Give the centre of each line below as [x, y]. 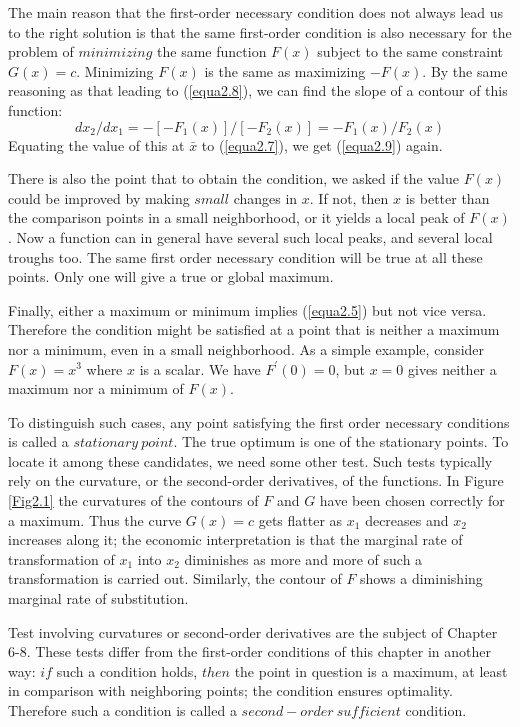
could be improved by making [99, 197]
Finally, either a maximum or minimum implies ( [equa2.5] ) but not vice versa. [247, 309]
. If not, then [349, 197]
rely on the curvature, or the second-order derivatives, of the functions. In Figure [256, 480]
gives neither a [452, 368]
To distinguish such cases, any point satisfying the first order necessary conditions [259, 421]
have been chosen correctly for [412, 500]
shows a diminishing [421, 578]
